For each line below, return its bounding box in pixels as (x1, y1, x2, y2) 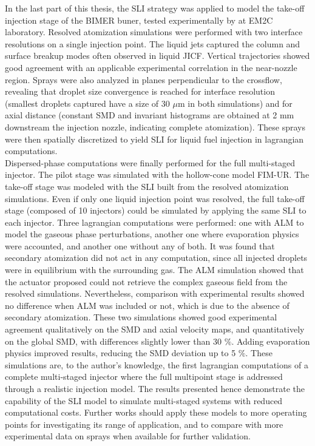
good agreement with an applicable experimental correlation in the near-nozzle (5, 61, 297, 73)
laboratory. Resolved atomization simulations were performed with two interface (5, 25, 303, 38)
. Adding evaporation (231, 334, 310, 347)
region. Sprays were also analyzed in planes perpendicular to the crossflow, (5, 73, 282, 86)
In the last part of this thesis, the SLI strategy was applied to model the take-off (5, 2, 305, 14)
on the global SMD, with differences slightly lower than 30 (5, 334, 222, 347)
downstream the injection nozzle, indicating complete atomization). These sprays (5, 120, 306, 133)
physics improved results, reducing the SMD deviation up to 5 (5, 346, 236, 359)
